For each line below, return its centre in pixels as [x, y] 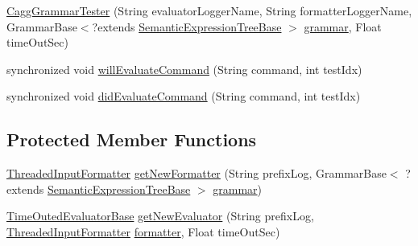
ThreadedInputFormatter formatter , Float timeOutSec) [143, 231]
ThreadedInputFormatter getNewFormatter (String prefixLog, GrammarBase [197, 173]
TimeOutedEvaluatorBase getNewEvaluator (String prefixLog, [160, 216]
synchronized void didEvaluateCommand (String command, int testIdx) [184, 96]
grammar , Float [343, 26]
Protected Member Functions [132, 139]
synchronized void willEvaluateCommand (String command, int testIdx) [184, 69]
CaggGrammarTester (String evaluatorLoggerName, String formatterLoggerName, [209, 10]
